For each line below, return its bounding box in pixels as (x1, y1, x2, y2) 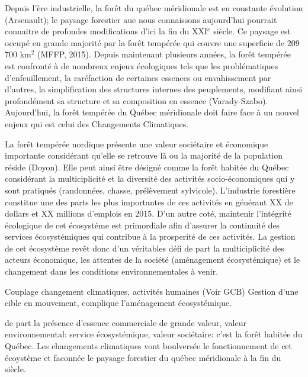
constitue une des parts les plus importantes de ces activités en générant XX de (5, 195, 293, 208)
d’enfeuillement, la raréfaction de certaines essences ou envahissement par (5, 71, 271, 83)
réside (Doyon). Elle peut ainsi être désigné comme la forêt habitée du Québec (5, 160, 289, 173)
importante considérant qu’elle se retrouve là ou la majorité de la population (5, 149, 283, 162)
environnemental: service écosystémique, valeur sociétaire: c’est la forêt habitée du (5, 328, 303, 340)
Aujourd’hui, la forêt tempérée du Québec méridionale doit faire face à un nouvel (5, 106, 299, 118)
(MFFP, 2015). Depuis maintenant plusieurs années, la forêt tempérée (37, 48, 291, 60)
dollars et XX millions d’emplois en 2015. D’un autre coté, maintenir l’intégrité (5, 207, 291, 220)
